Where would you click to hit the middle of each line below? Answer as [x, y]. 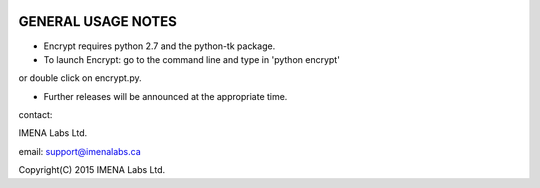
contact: [35, 115]
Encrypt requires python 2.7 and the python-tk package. [159, 46]
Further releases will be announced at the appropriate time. [165, 96]
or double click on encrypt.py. [80, 78]
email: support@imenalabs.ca [80, 151]
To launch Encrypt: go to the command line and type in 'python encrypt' [191, 59]
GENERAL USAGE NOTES [97, 21]
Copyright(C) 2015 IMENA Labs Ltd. [92, 170]
